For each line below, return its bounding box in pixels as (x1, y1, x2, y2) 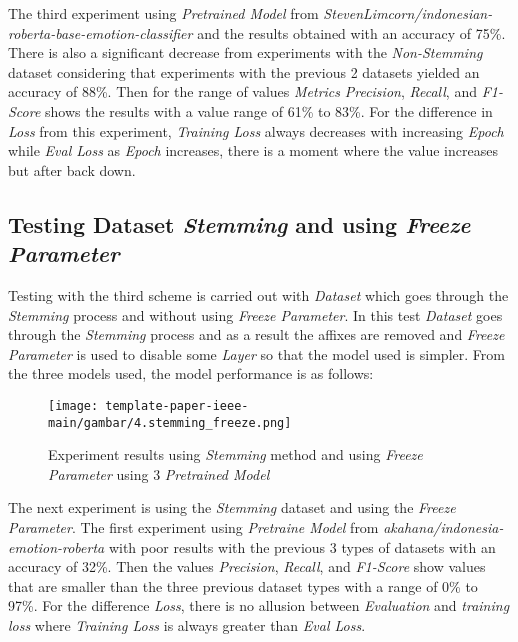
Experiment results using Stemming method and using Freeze (48, 444, 423, 465)
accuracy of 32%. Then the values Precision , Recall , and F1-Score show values (8, 556, 486, 577)
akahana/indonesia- (383, 517, 504, 537)
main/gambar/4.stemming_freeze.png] (48, 415, 292, 430)
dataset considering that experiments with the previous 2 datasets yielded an (8, 61, 480, 82)
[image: (48, 398, 99, 413)
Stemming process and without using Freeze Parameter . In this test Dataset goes (8, 304, 503, 325)
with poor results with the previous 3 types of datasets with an (108, 536, 496, 557)
